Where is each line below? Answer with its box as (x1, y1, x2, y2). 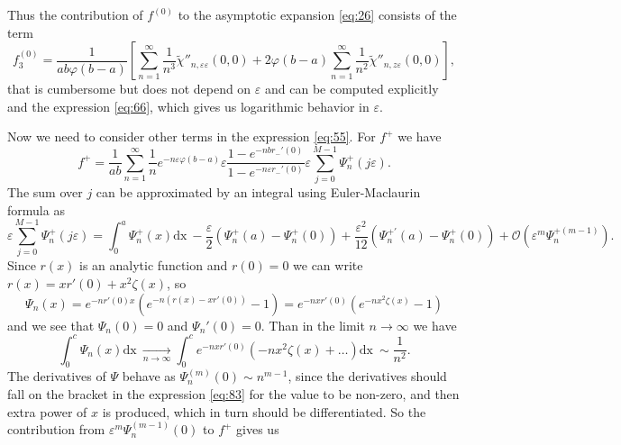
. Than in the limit (260, 315, 365, 334)
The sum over (7, 183, 83, 202)
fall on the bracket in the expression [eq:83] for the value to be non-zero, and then (7, 385, 460, 404)
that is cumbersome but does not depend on (7, 79, 251, 98)
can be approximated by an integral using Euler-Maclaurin (96, 183, 421, 202)
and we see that (7, 315, 95, 334)
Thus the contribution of (7, 5, 143, 23)
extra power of (7, 402, 87, 421)
